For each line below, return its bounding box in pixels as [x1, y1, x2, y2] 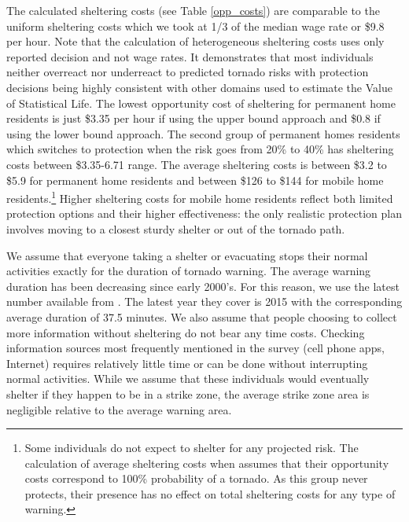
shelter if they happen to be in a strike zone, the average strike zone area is [6, 385, 370, 402]
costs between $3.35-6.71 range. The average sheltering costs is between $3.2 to [6, 156, 387, 172]
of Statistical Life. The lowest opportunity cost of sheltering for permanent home [6, 94, 396, 111]
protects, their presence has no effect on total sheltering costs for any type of [24, 485, 396, 502]
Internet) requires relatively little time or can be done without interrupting [6, 355, 368, 371]
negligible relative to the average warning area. [6, 401, 232, 417]
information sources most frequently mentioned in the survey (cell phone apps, [6, 340, 385, 356]
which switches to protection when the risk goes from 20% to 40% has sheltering [6, 141, 394, 157]
